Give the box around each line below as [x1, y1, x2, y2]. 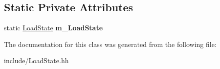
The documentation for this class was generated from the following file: [4, 39, 217, 49]
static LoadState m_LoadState [4, 23, 103, 33]
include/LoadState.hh [4, 55, 69, 66]
